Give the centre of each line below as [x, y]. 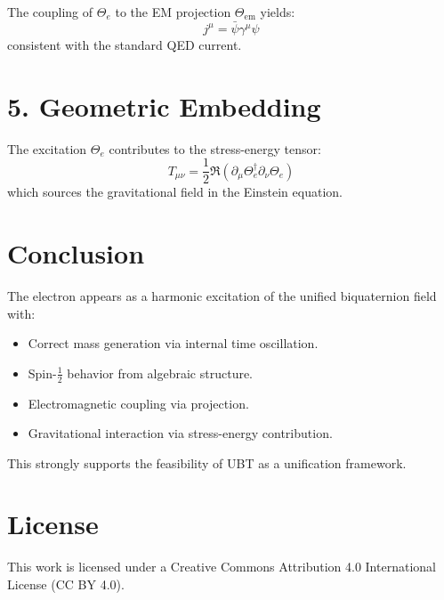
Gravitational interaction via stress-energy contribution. [180, 433]
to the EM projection [173, 12]
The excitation [47, 148]
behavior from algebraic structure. [160, 373]
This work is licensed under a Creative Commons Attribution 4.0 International [222, 567]
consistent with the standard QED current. [125, 44]
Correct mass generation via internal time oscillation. [173, 343]
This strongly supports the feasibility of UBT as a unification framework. [207, 462]
